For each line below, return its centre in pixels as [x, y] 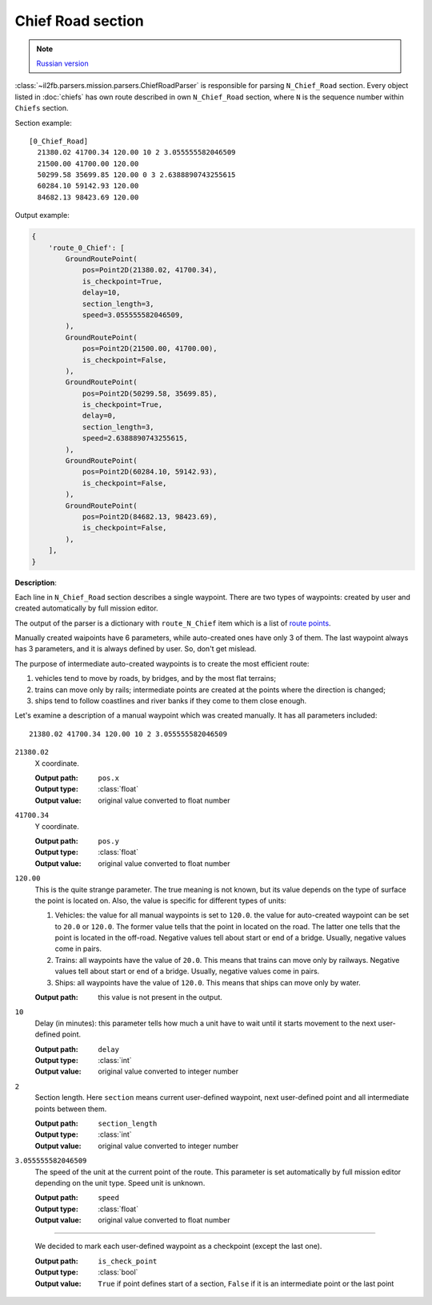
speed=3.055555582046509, [133, 315]
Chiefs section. [42, 108]
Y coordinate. [57, 826]
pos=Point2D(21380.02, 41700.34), [150, 270]
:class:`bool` [118, 1272]
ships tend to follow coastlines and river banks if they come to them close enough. [171, 701]
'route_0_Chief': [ [87, 248]
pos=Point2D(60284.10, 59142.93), [150, 472]
